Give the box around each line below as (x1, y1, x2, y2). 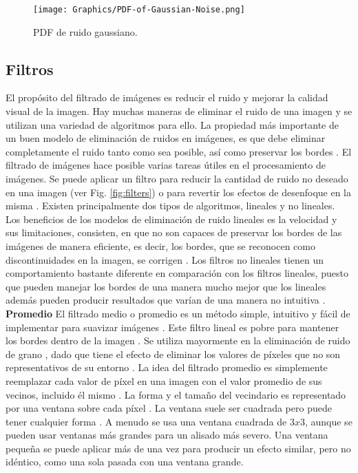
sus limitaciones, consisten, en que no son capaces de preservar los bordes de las (6, 225, 342, 240)
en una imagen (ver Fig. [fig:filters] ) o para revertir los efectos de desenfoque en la (6, 185, 352, 199)
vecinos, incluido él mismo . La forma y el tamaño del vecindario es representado (6, 387, 346, 401)
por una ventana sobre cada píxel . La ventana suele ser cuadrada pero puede (6, 401, 332, 415)
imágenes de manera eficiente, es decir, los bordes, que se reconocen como (6, 238, 316, 253)
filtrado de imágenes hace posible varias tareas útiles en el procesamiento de (6, 158, 326, 172)
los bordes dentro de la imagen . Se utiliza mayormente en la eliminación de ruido (6, 333, 350, 348)
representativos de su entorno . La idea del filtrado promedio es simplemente (6, 360, 328, 375)
